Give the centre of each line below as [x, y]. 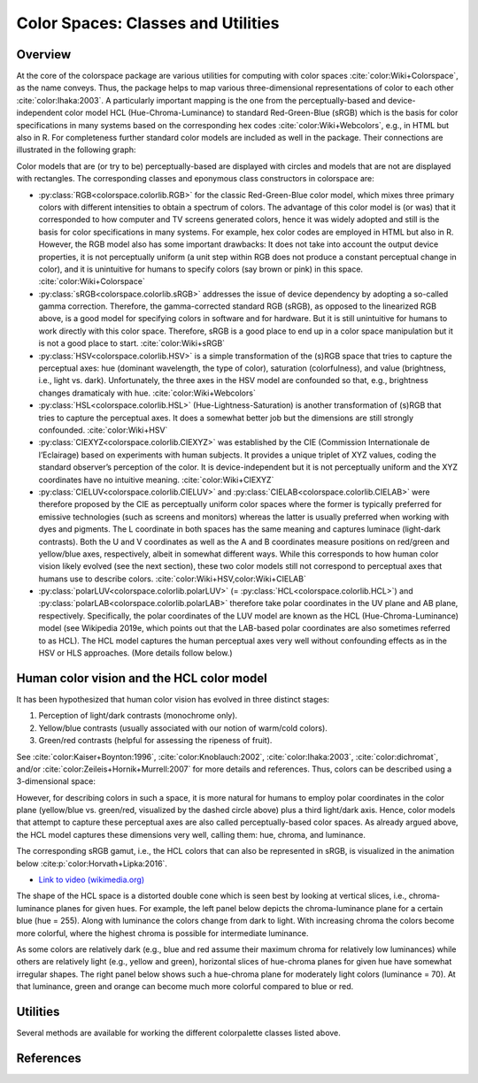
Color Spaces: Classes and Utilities [148, 23]
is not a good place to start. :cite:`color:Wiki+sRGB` [132, 343]
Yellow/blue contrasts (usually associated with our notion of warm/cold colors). [183, 728]
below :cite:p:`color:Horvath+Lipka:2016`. [92, 864]
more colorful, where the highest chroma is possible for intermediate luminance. [162, 933]
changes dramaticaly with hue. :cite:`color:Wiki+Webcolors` [147, 393]
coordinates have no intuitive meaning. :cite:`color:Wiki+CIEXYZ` [156, 480]
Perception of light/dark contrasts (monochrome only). [138, 716]
